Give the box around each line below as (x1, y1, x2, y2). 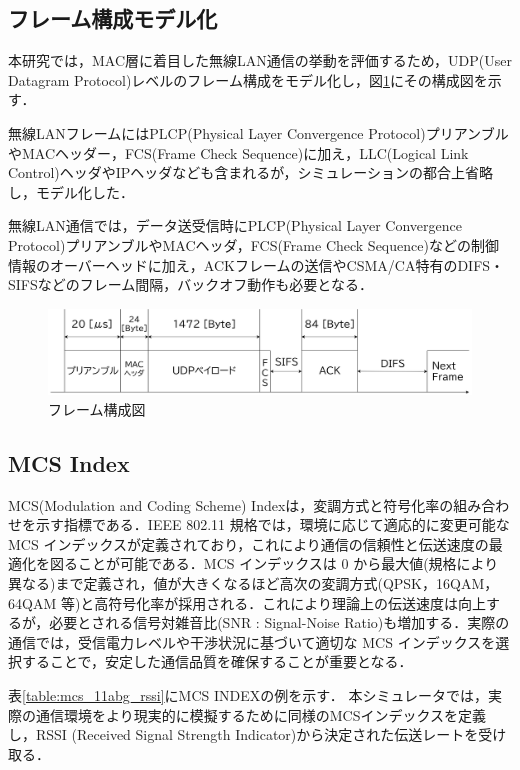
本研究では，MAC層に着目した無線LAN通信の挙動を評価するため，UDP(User (8, 50, 512, 71)
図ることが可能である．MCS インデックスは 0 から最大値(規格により (49, 553, 499, 574)
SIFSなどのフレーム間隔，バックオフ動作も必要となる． (8, 274, 373, 295)
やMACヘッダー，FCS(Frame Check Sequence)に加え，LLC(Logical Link (8, 142, 469, 163)
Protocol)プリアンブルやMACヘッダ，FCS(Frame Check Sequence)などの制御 (8, 234, 499, 255)
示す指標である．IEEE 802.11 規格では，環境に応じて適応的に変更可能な (35, 514, 510, 535)
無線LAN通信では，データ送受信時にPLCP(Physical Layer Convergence (8, 215, 462, 236)
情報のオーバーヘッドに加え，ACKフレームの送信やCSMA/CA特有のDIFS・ (8, 254, 505, 275)
